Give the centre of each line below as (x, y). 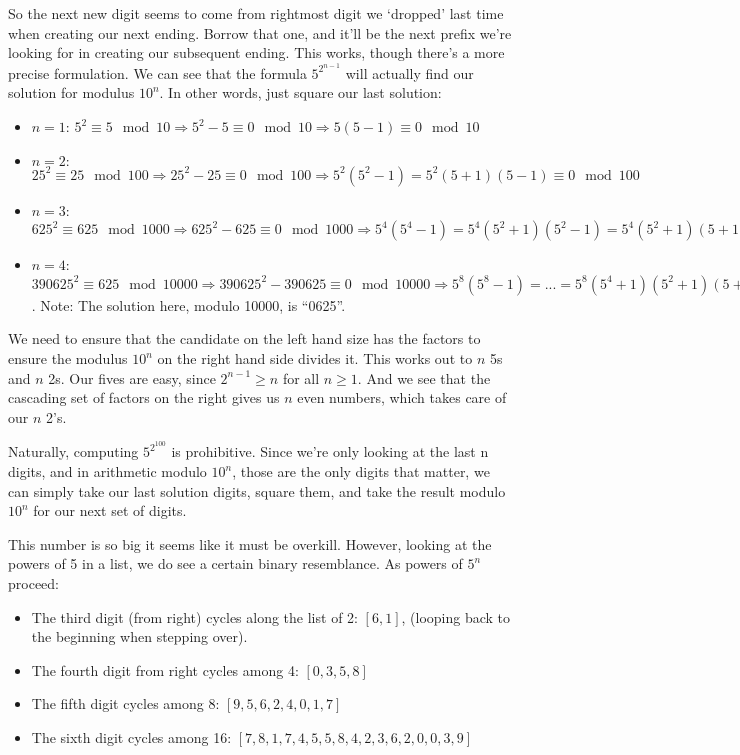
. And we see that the (424, 377)
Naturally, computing (73, 451)
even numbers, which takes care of (402, 397)
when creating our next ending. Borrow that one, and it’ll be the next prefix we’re (260, 32)
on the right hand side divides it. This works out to (315, 358)
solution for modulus (71, 92)
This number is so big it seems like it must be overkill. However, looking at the (250, 543)
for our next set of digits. (110, 510)
